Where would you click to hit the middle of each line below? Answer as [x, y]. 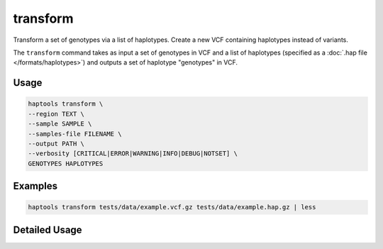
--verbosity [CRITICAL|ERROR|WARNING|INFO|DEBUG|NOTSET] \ [133, 154]
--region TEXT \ [56, 114]
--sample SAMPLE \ [60, 124]
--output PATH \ [56, 143]
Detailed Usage [48, 229]
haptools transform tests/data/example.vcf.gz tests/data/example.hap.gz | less [172, 207]
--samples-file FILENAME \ [75, 134]
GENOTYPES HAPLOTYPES [66, 164]
